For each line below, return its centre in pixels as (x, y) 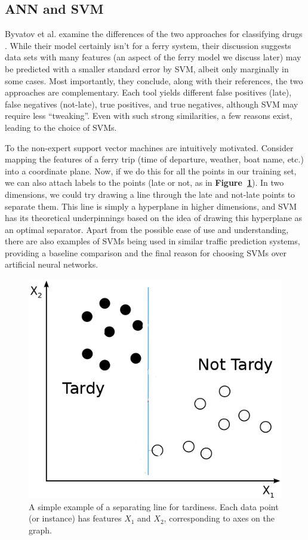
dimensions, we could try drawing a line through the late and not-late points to (150, 194)
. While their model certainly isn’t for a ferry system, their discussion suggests (148, 45)
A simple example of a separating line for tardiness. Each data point (154, 506)
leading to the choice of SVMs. (61, 127)
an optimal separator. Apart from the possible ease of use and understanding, (147, 229)
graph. (40, 530)
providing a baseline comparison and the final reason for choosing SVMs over (146, 252)
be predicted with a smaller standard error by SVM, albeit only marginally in (147, 68)
